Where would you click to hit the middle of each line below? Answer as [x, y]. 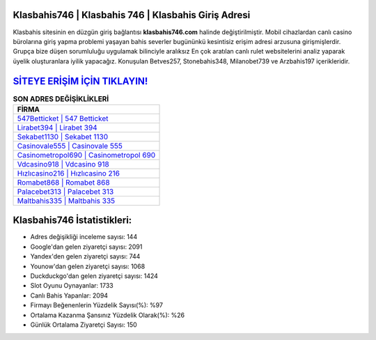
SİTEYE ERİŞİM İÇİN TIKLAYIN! [80, 81]
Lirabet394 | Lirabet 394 [57, 127]
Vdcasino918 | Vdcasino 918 [63, 164]
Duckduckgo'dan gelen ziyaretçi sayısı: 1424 [94, 276]
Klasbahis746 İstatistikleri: [72, 221]
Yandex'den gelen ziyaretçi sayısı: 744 [85, 256]
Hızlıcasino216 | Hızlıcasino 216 [68, 173]
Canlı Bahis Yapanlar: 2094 [69, 295]
